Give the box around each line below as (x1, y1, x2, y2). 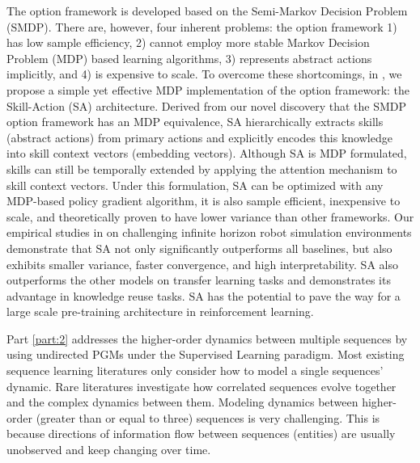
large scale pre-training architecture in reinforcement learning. (6, 303, 314, 320)
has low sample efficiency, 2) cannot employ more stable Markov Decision (6, 34, 370, 51)
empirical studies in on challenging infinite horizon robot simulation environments (6, 224, 412, 241)
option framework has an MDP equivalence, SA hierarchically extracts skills (6, 113, 384, 130)
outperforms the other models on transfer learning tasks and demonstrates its (6, 271, 391, 288)
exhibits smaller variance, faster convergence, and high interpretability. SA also (6, 255, 398, 272)
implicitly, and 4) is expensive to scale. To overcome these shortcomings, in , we (6, 65, 402, 82)
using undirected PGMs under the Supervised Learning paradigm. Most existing (6, 346, 405, 363)
